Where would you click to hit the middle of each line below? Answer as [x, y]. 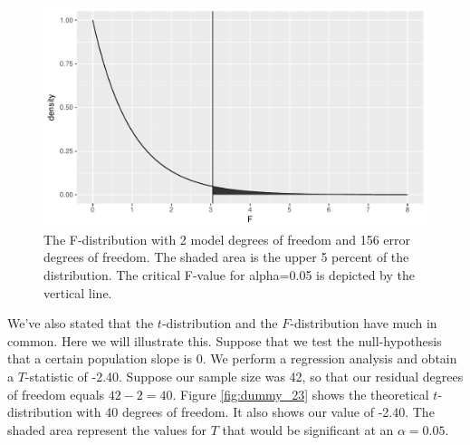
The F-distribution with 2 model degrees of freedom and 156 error [227, 239]
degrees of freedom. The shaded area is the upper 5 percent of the [226, 257]
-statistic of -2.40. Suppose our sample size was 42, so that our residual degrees [244, 376]
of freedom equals [56, 394]
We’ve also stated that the [81, 323]
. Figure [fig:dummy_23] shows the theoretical [301, 394]
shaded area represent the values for [107, 429]
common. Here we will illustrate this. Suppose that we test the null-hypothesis [225, 340]
